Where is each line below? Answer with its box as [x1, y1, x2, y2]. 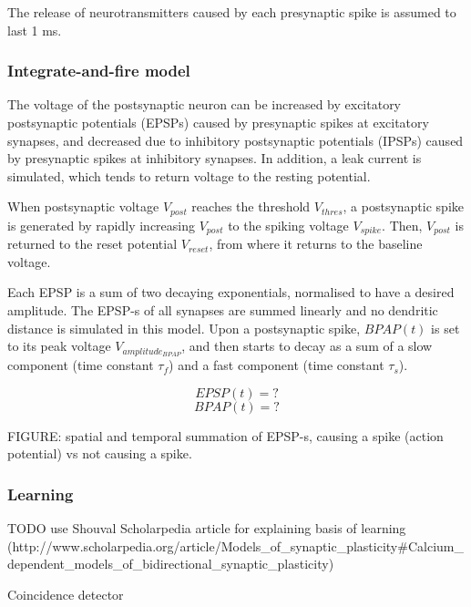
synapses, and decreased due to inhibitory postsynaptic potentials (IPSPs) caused [7, 130, 464, 149]
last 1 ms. [7, 20, 62, 39]
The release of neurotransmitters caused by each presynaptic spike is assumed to [7, 3, 456, 21]
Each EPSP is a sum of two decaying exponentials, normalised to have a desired [7, 283, 455, 302]
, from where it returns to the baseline [209, 234, 423, 253]
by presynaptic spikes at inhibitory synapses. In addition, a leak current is [7, 149, 422, 168]
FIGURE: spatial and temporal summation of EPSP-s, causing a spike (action [7, 426, 444, 445]
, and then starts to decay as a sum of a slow [181, 336, 433, 355]
